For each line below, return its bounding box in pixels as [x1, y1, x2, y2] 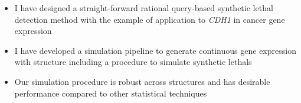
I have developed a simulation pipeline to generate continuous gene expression [14, 44, 296, 56]
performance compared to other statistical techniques [14, 87, 207, 99]
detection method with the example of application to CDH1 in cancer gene [14, 13, 285, 25]
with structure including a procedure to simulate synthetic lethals [14, 56, 252, 68]
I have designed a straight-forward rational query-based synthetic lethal [14, 2, 273, 13]
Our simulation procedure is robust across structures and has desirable [14, 75, 270, 87]
